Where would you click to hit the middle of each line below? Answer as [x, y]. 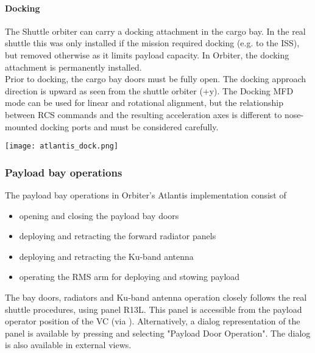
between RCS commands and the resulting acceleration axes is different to [143, 114]
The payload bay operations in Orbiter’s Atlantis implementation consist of [146, 195]
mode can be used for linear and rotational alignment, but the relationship [144, 103]
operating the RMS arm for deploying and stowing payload [129, 277]
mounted [21, 126]
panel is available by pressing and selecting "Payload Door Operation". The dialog [158, 333]
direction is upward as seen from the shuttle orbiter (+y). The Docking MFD [149, 90]
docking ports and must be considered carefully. [129, 126]
